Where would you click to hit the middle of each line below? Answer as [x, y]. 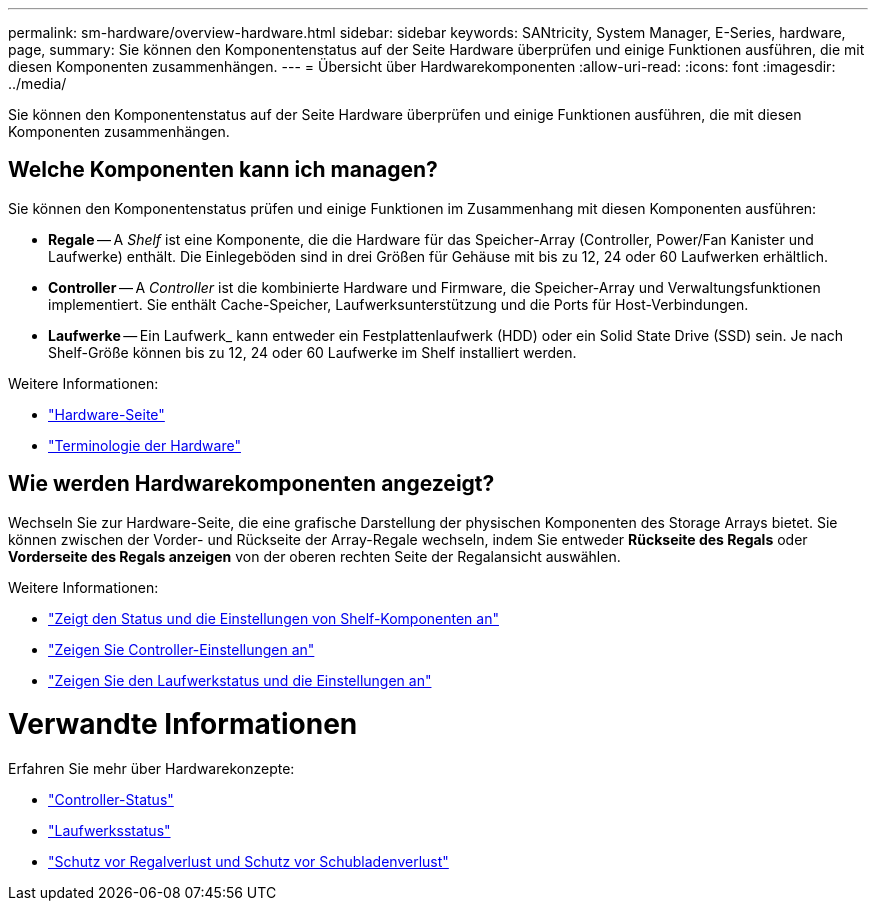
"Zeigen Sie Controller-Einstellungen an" [181, 649]
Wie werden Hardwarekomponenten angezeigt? [251, 484]
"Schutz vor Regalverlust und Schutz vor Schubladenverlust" [248, 862]
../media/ [37, 83]
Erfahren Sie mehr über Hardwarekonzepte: [151, 769]
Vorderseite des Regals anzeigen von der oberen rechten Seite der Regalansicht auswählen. [314, 556]
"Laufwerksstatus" [109, 831]
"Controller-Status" [111, 800]
